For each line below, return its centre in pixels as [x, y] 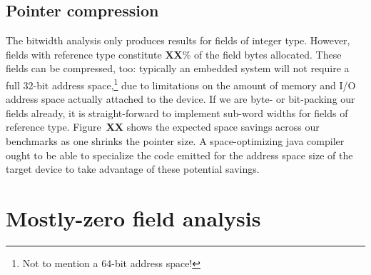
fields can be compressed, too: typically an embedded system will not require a [178, 68]
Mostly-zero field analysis [133, 217]
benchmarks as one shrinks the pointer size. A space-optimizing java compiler [175, 141]
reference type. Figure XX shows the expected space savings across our [163, 127]
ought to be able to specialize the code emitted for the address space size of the [179, 155]
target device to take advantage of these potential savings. [133, 169]
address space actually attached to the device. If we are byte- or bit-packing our [181, 99]
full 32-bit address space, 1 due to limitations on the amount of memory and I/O [181, 84]
